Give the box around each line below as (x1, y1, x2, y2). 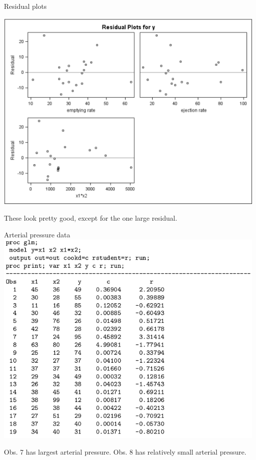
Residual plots (4, 1, 47, 11)
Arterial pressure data (4, 229, 70, 239)
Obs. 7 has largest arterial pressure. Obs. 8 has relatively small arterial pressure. (4, 446, 247, 457)
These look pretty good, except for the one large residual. (4, 213, 177, 223)
